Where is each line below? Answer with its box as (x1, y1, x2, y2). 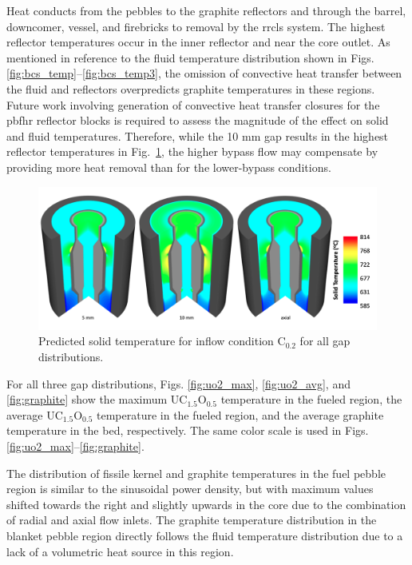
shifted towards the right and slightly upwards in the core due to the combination (6, 495, 406, 512)
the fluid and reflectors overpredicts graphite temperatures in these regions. (6, 80, 375, 97)
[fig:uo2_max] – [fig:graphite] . (6, 437, 145, 454)
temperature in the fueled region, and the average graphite (97, 406, 384, 423)
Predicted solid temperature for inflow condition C (38, 332, 286, 349)
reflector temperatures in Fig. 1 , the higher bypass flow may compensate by (6, 143, 378, 160)
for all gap (299, 332, 351, 349)
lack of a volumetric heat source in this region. (6, 543, 234, 559)
